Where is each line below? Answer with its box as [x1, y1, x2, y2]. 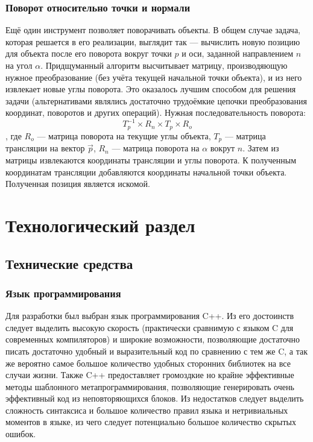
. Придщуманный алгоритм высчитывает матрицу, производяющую [40, 59, 288, 71]
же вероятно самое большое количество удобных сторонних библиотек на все [5, 356, 291, 369]
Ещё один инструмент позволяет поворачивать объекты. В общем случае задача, [5, 24, 301, 36]
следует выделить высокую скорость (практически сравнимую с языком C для [5, 321, 294, 333]
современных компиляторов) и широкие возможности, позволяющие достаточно [5, 333, 300, 346]
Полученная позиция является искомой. [5, 177, 150, 190]
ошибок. [5, 428, 36, 440]
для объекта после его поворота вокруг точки [5, 47, 172, 60]
